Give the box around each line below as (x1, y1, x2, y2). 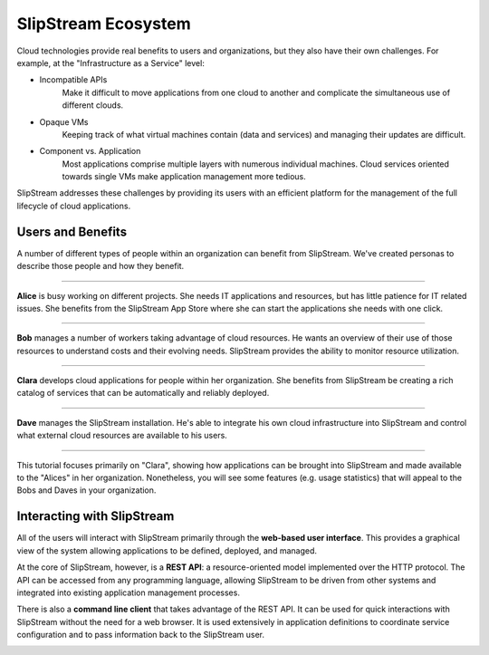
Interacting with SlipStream (16, 508, 175, 525)
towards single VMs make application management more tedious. (62, 171, 307, 182)
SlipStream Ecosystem (16, 14, 191, 34)
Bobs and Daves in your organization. (16, 485, 157, 496)
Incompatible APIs (39, 74, 108, 85)
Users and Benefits (16, 224, 127, 239)
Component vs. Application (39, 146, 141, 157)
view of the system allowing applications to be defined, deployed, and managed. (16, 544, 317, 556)
